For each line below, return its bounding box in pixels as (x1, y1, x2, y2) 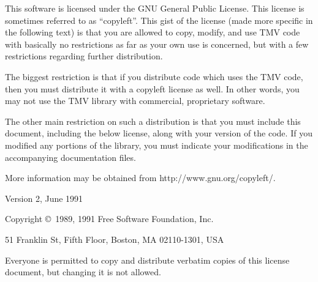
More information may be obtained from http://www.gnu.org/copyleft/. (5, 171, 276, 184)
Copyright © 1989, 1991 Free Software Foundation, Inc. (5, 212, 214, 225)
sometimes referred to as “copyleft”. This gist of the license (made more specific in (5, 13, 313, 26)
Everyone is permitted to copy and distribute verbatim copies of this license (5, 253, 290, 266)
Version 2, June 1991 (5, 191, 83, 204)
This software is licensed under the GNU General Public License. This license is (5, 2, 305, 14)
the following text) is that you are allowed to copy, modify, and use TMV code (5, 26, 300, 39)
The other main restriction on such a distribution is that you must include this (5, 114, 301, 127)
